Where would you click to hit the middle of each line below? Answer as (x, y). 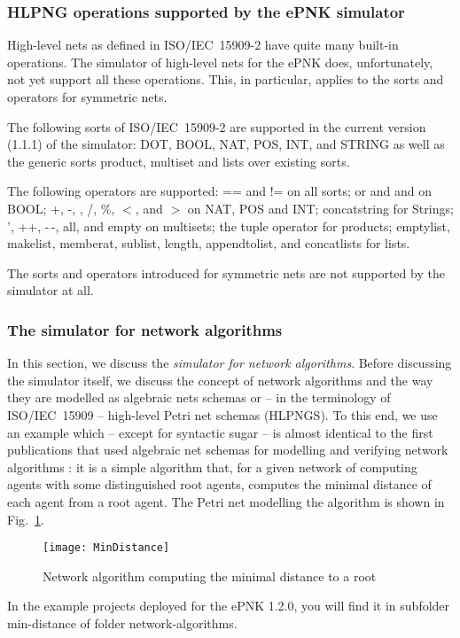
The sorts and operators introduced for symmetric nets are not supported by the (226, 272)
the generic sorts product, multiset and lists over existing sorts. (179, 161)
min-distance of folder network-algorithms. (122, 622)
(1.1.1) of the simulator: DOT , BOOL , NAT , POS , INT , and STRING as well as (226, 144)
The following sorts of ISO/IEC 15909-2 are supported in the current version (217, 126)
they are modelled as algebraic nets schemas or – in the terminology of (199, 397)
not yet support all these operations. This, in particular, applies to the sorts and (226, 79)
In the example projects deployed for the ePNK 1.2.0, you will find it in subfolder (229, 606)
